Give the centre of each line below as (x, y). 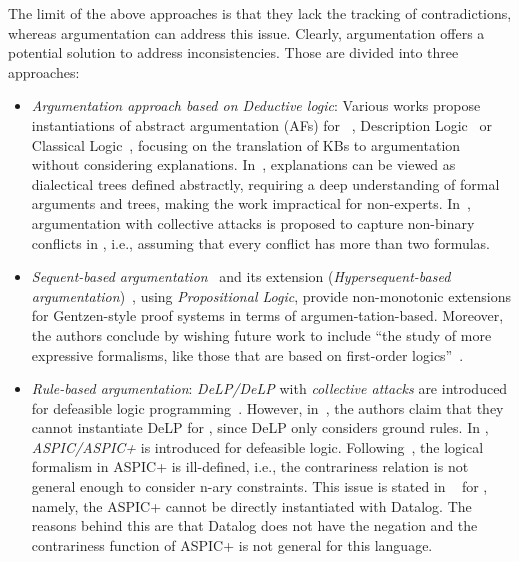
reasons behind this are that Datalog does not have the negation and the (254, 525)
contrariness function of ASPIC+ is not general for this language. (232, 544)
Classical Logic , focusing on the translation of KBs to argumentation (246, 144)
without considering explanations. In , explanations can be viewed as (243, 164)
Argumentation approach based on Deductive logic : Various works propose (256, 105)
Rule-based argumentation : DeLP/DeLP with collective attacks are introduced (269, 388)
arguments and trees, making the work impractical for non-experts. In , (251, 203)
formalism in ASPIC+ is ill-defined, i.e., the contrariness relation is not (250, 466)
